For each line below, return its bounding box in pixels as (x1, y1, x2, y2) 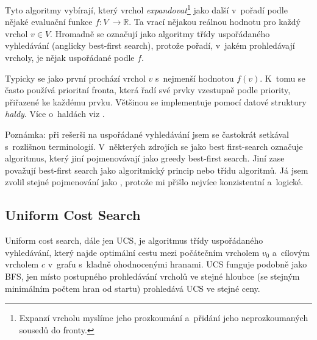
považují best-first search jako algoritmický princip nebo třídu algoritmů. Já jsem (5, 163, 308, 176)
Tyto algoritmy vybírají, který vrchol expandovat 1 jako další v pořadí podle (5, 2, 288, 16)
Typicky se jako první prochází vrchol (5, 71, 146, 84)
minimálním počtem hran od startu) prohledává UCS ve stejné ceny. (5, 282, 260, 294)
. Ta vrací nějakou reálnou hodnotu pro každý (129, 15, 301, 28)
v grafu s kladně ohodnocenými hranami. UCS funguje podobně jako (48, 258, 307, 271)
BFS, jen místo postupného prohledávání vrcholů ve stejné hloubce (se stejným (5, 269, 300, 282)
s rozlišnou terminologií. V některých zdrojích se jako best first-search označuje (5, 140, 303, 152)
